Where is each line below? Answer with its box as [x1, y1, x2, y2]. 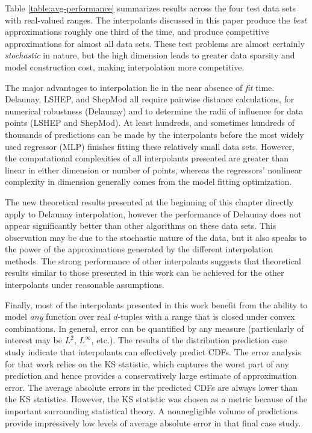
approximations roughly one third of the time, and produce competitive [5, 25, 269, 38]
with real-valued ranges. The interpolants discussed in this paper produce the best [5, 13, 307, 26]
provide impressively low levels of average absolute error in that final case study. [5, 416, 301, 429]
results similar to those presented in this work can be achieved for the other [5, 266, 284, 279]
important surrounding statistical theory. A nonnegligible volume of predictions [5, 405, 298, 417]
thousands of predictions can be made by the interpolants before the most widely [5, 128, 304, 140]
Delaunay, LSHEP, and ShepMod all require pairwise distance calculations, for [5, 93, 295, 105]
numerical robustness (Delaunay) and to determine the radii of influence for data [5, 104, 304, 117]
